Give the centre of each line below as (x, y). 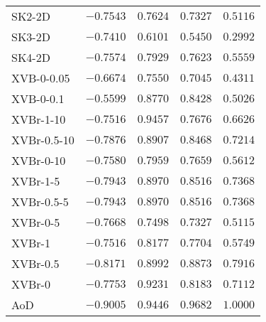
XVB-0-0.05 (41, 78)
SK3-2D (31, 37)
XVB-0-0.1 (38, 98)
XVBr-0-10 (39, 160)
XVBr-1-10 (39, 119)
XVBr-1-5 (36, 181)
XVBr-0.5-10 (43, 140)
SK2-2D (31, 16)
